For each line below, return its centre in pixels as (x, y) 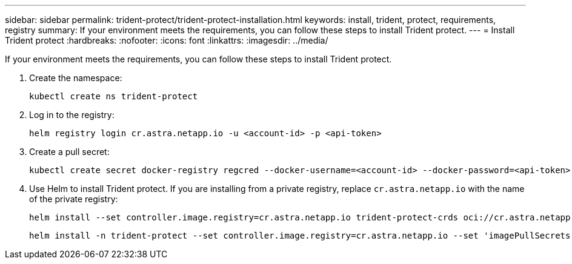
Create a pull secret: (69, 152)
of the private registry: (74, 199)
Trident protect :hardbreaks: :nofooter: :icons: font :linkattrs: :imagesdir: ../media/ (167, 40)
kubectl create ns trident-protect (114, 96)
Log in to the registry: (72, 115)
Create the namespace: (76, 78)
